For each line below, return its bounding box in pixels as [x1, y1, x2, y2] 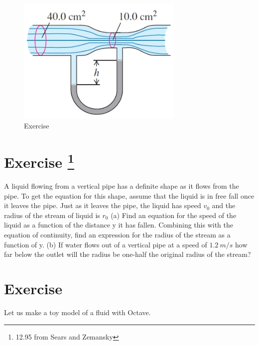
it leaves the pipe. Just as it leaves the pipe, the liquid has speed [4, 200, 201, 211]
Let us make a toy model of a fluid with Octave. [4, 307, 151, 317]
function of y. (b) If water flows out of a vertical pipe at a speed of [4, 239, 207, 249]
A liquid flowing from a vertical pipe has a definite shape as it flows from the [4, 181, 239, 191]
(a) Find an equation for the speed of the [111, 210, 237, 220]
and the [212, 200, 236, 211]
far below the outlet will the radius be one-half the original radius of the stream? [4, 249, 251, 259]
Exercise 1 [4, 149, 75, 172]
